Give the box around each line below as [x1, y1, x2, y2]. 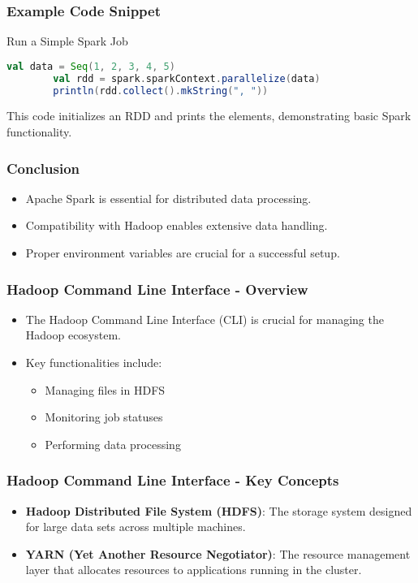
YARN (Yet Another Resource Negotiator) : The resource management [25, 545, 411, 562]
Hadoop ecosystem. [25, 326, 121, 343]
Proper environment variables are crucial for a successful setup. [25, 244, 340, 261]
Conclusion [6, 158, 80, 178]
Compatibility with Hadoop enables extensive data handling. [25, 217, 328, 234]
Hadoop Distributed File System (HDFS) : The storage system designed [25, 502, 412, 519]
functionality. [6, 123, 72, 140]
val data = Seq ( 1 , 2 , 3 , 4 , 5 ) [6, 60, 175, 72]
